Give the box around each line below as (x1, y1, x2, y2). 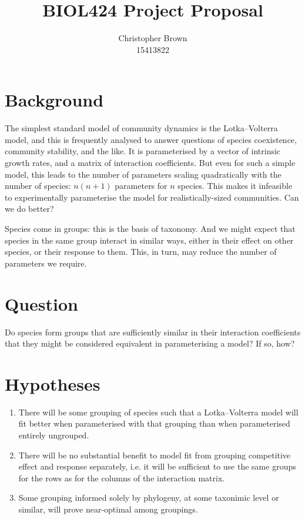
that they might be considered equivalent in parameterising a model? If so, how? (5, 337, 295, 350)
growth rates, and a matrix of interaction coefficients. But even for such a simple (5, 157, 296, 169)
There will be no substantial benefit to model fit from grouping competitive (18, 448, 291, 461)
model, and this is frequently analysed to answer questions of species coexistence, (5, 133, 297, 145)
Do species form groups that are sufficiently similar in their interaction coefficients (5, 325, 301, 338)
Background (5, 88, 104, 112)
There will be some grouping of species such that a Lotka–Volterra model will (18, 405, 299, 418)
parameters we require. (5, 257, 87, 269)
